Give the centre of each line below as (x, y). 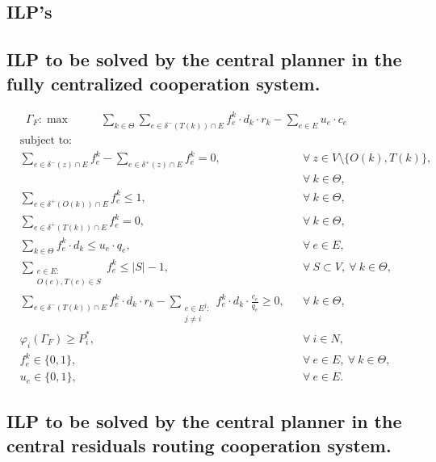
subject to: (46, 140)
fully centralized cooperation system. (163, 83)
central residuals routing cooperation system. (199, 445)
